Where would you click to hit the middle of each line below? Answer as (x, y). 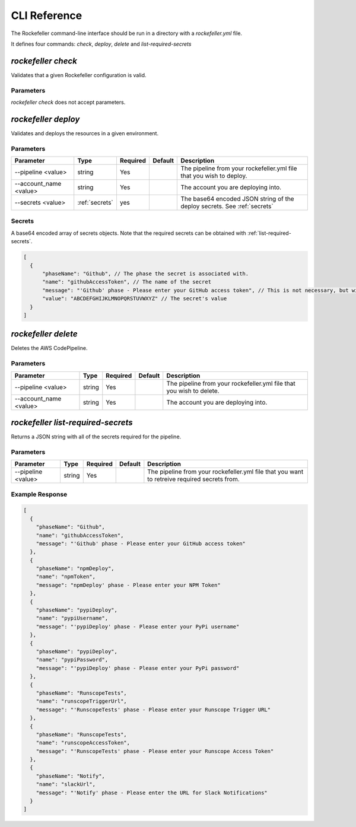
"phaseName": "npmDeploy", (75, 569)
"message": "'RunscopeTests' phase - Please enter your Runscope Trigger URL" (153, 710)
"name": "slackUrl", (66, 784)
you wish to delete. (193, 390)
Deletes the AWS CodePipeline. (49, 348)
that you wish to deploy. (214, 176)
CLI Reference (47, 15)
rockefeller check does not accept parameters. (68, 102)
